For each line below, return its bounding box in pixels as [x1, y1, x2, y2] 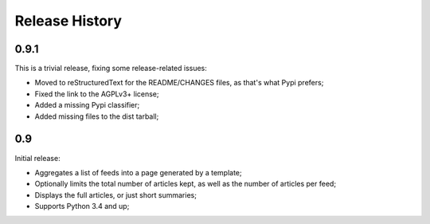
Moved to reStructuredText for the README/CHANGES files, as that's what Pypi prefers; [34, 78, 324, 88]
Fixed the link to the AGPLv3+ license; [34, 88, 159, 99]
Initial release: [14, 153, 61, 163]
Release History [14, 12, 123, 29]
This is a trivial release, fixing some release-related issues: [14, 64, 207, 73]
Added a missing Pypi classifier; [34, 100, 140, 110]
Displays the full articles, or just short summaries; [34, 190, 197, 199]
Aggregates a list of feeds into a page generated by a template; [34, 167, 242, 177]
